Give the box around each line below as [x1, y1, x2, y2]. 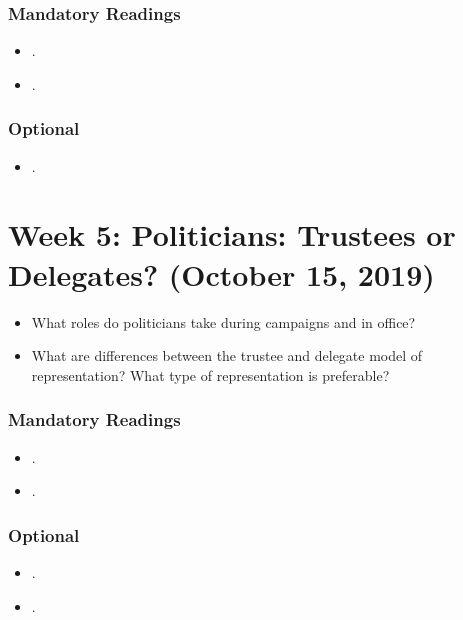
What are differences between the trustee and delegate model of [31, 345, 423, 366]
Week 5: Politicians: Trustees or [8, 214, 456, 255]
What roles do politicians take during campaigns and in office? [31, 311, 416, 332]
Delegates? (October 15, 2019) [8, 253, 435, 294]
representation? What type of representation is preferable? [31, 364, 390, 385]
